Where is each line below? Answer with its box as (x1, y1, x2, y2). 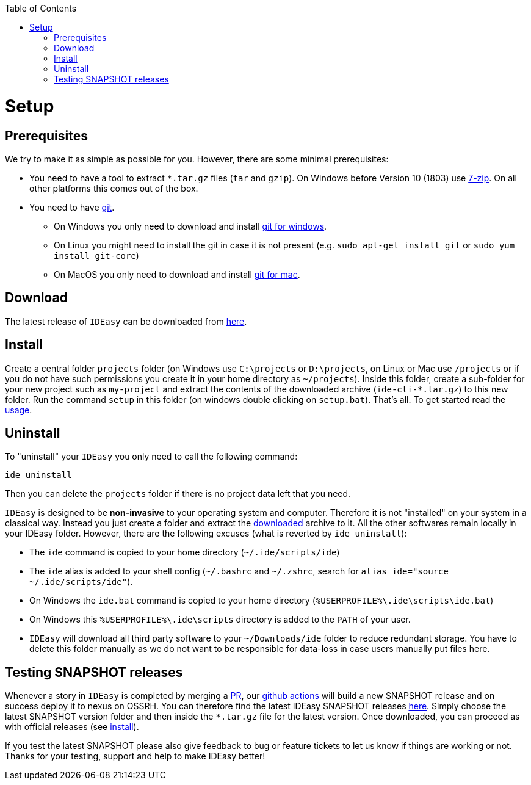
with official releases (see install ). (5, 722, 139, 733)
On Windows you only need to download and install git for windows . (54, 220, 327, 231)
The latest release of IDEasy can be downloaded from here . (5, 316, 247, 327)
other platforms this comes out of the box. (29, 183, 198, 194)
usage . (5, 404, 32, 415)
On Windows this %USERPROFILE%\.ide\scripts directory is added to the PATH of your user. (29, 614, 411, 625)
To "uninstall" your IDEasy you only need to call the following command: (5, 451, 298, 462)
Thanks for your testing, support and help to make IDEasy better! (5, 751, 265, 762)
